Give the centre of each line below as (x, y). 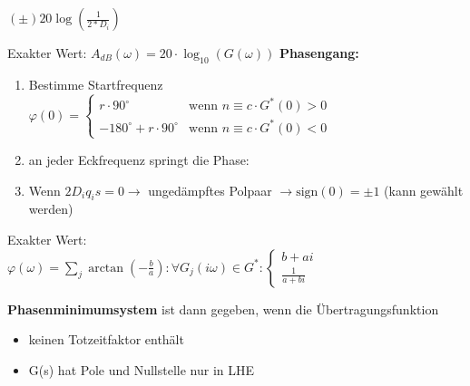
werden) (51, 209)
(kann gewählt (424, 190)
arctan (106, 268)
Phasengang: (319, 53)
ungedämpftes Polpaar (210, 190)
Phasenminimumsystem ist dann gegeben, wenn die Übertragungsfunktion (223, 309)
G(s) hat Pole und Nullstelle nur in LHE (142, 369)
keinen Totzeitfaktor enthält (106, 339)
